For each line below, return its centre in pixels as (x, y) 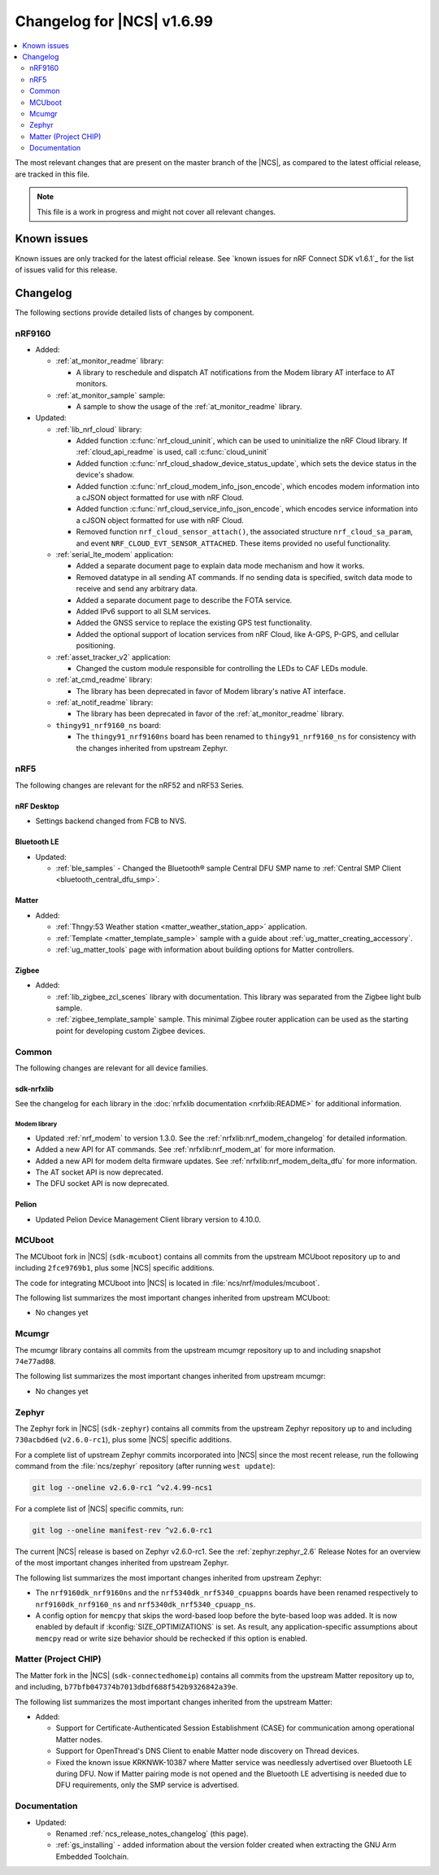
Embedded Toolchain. (92, 1856)
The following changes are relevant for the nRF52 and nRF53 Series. (129, 785)
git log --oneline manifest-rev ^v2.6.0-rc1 (122, 1531)
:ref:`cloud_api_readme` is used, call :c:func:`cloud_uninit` (173, 452)
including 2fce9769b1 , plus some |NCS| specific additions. (115, 1268)
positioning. (96, 646)
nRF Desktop (37, 806)
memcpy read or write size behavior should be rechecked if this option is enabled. (172, 1638)
